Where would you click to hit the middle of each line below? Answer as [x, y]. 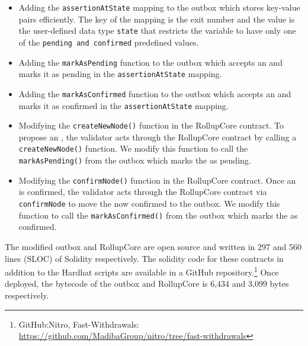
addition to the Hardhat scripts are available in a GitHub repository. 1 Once [142, 271]
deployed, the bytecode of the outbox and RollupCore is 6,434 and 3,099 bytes [147, 283]
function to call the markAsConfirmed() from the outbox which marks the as [158, 215]
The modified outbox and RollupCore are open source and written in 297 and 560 [153, 246]
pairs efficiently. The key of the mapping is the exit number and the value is [157, 19]
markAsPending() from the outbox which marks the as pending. [135, 160]
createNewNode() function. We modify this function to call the [133, 148]
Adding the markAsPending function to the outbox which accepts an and [150, 62]
